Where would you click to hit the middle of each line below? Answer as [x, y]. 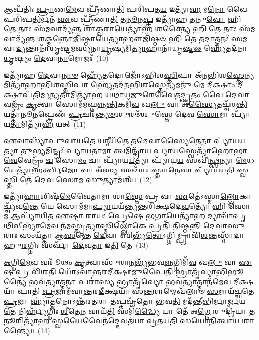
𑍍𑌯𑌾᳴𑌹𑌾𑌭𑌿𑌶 [32, 85]
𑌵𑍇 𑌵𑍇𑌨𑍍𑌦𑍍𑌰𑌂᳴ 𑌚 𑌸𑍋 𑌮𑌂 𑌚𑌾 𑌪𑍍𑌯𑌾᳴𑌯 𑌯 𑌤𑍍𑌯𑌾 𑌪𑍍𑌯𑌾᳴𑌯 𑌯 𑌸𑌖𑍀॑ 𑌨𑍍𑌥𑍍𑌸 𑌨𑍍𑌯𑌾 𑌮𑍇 [126, 160]
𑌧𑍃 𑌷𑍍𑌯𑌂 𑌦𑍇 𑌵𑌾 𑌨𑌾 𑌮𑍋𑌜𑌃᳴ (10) [56, 58]
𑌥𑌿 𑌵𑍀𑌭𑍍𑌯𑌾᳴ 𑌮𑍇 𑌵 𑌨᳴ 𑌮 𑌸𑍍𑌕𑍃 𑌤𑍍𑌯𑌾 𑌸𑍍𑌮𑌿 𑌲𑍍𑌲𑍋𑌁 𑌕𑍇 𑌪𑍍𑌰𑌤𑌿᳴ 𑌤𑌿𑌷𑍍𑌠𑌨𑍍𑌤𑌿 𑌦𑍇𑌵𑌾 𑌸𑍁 [124, 225]
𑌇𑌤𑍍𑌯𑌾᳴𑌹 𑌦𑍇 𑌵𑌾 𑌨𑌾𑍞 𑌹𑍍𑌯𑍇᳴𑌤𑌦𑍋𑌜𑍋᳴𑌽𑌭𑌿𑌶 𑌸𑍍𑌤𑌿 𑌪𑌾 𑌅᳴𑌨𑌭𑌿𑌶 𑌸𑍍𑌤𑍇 [124, 75]
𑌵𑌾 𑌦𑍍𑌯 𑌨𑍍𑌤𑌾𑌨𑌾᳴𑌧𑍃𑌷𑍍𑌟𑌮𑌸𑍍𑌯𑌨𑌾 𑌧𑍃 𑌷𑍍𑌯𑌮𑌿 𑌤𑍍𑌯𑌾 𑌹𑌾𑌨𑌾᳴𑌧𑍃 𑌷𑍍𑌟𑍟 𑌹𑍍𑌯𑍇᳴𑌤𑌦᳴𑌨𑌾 [126, 48]
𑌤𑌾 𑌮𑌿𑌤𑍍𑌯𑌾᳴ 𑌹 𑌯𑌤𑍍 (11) [48, 123]
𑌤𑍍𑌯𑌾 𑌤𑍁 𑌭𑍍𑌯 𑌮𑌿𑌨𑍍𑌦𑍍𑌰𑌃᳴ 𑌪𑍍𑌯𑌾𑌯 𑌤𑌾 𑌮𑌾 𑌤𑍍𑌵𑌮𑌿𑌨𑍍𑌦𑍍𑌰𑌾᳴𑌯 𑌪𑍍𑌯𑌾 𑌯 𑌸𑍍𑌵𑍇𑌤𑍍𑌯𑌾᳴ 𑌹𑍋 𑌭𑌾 [126, 150]
